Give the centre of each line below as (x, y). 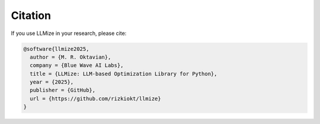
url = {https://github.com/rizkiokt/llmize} (95, 98)
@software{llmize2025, (56, 49)
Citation (31, 15)
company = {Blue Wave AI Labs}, (77, 66)
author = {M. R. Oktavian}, (71, 57)
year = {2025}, (52, 82)
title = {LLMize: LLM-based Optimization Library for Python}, (124, 74)
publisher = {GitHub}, (63, 90)
